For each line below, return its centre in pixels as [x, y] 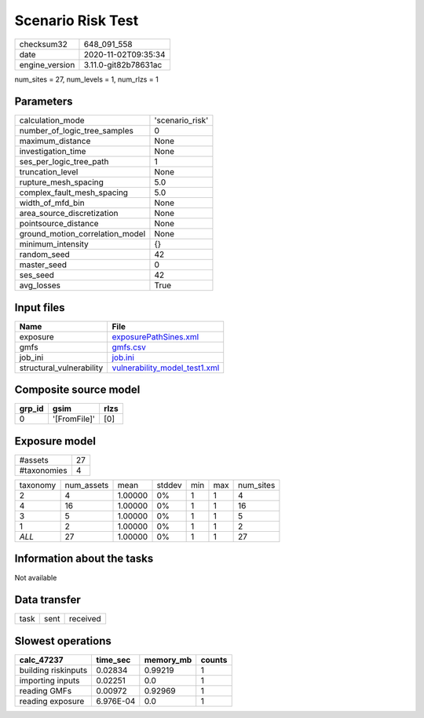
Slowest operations [63, 641]
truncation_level [49, 172]
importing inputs [49, 680]
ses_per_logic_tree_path [64, 162]
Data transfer [48, 600]
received [85, 619]
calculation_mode [52, 120]
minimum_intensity [54, 244]
